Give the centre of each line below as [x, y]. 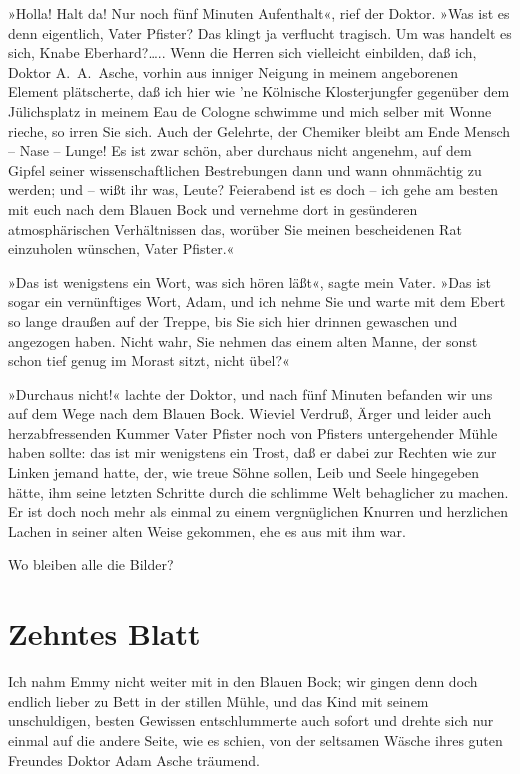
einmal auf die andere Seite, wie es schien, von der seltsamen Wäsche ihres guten [255, 739]
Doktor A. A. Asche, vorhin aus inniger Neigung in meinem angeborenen [233, 71]
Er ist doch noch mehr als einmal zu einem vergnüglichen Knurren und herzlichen [258, 511]
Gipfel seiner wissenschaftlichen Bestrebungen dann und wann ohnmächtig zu [245, 169]
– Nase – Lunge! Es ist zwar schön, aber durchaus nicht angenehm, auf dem [240, 150]
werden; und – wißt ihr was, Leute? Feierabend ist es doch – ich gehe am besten [253, 189]
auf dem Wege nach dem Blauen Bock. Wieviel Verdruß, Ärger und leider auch [250, 413]
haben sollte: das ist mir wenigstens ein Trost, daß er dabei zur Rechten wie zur [252, 452]
